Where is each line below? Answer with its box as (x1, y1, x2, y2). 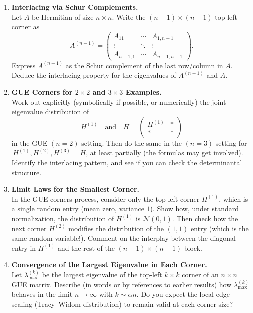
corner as (11, 21, 40, 32)
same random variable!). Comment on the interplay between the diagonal (11, 233, 236, 243)
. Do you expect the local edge (136, 289, 230, 299)
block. (184, 242, 202, 253)
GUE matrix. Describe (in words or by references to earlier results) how (11, 279, 232, 289)
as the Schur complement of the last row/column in (65, 60, 223, 70)
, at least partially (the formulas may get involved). (86, 147, 243, 158)
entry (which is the (191, 223, 249, 233)
